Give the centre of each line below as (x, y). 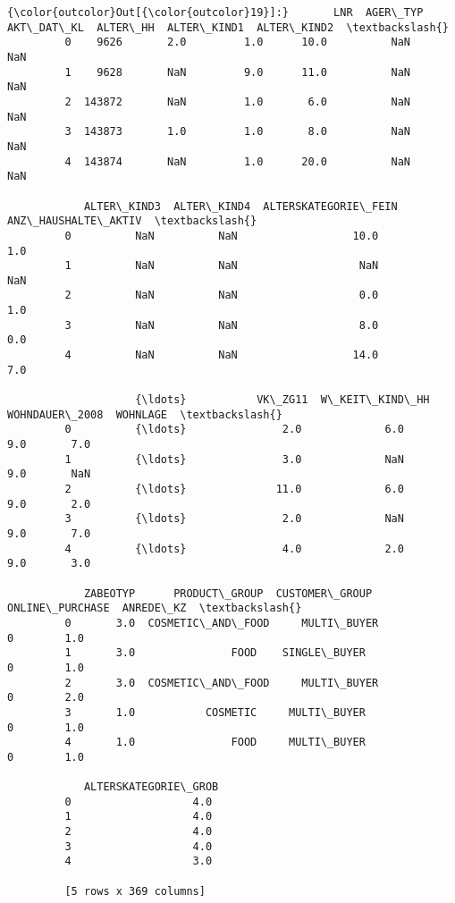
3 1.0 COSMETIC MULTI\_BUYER (215, 712)
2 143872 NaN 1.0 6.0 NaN (238, 101)
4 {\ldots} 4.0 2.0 (234, 549)
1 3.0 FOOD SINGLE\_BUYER (215, 653)
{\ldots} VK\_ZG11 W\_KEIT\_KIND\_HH (282, 400)
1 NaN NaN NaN (222, 266)
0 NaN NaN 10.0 (222, 236)
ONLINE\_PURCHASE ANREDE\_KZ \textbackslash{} (155, 608)
